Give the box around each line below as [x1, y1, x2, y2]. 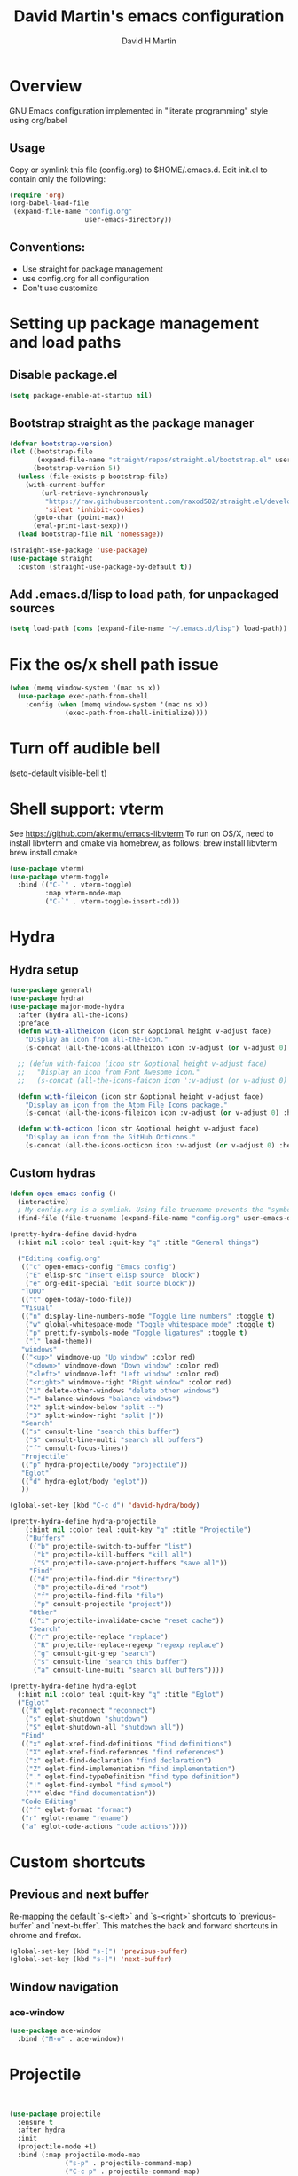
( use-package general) [9, 986, 93, 995]
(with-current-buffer [25, 480, 105, 489]
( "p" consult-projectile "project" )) [32, 1599, 173, 1608]
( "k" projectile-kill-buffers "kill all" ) [32, 1550, 192, 1559]
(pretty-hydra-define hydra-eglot [9, 1682, 137, 1691]
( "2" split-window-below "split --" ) [25, 1402, 165, 1412]
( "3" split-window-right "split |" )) [25, 1411, 165, 1420]
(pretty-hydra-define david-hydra [9, 1230, 137, 1239]
